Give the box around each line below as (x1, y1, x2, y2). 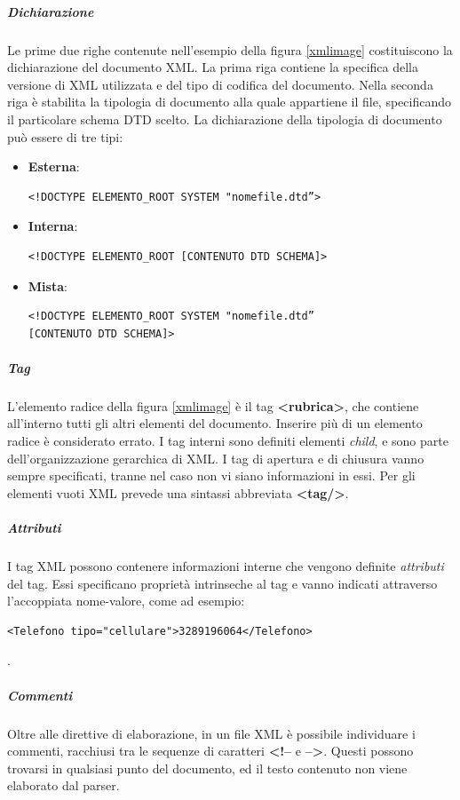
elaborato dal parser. (7, 776, 120, 795)
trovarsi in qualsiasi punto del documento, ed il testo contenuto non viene (7, 758, 408, 777)
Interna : (28, 217, 78, 235)
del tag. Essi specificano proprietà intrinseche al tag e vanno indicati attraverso (7, 574, 438, 592)
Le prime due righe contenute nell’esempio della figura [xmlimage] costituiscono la (7, 40, 453, 59)
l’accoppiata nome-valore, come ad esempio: (7, 591, 245, 610)
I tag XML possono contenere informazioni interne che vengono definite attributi (7, 556, 444, 574)
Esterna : (28, 157, 80, 176)
